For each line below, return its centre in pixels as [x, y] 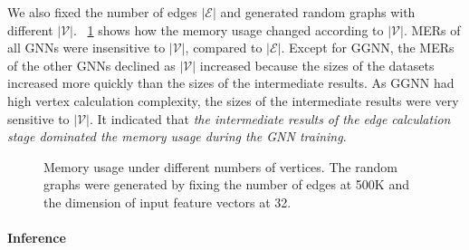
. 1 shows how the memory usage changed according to [229, 29]
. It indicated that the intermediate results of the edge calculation [270, 118]
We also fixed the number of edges [102, 12]
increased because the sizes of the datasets [317, 65]
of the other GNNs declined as [91, 65]
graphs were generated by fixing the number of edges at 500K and [226, 184]
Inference [37, 238]
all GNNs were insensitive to [86, 48]
